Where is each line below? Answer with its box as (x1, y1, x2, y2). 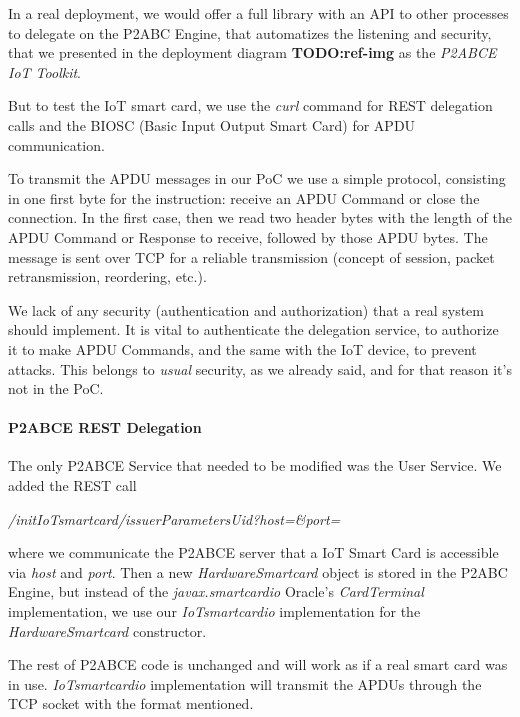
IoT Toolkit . (8, 61, 82, 82)
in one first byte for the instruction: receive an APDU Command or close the (8, 187, 480, 208)
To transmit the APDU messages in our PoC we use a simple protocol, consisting (8, 168, 506, 189)
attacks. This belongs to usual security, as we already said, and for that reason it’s (8, 358, 512, 379)
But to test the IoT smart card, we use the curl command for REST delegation (8, 95, 493, 116)
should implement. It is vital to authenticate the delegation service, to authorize (8, 319, 499, 340)
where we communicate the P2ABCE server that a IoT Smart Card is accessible (8, 542, 499, 563)
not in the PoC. (8, 378, 104, 399)
